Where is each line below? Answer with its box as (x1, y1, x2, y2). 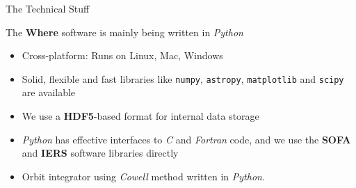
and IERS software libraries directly (22, 146, 179, 160)
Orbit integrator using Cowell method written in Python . (22, 169, 265, 183)
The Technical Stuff (6, 1, 90, 15)
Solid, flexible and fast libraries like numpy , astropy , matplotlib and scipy (22, 71, 344, 86)
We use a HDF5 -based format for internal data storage (22, 109, 259, 123)
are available (22, 85, 76, 100)
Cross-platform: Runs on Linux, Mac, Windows (22, 48, 223, 63)
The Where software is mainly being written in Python (6, 24, 243, 39)
